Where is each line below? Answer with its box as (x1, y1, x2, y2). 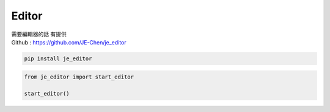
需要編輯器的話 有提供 (11, 30, 67, 38)
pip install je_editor (24, 55, 92, 62)
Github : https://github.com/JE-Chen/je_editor (11, 38, 127, 46)
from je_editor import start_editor (24, 73, 134, 80)
